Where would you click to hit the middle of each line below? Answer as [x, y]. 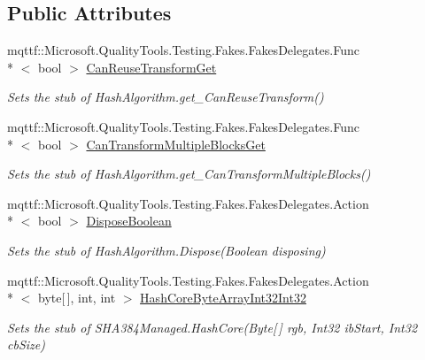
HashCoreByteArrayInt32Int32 [223, 298]
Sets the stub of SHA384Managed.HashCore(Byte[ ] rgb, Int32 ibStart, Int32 [212, 327]
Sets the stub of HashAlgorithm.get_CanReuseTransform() [166, 97]
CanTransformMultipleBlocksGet [176, 144]
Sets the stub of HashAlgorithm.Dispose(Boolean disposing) [166, 250]
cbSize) [26, 345]
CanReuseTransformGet [151, 67]
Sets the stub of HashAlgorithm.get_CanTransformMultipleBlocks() [189, 174]
